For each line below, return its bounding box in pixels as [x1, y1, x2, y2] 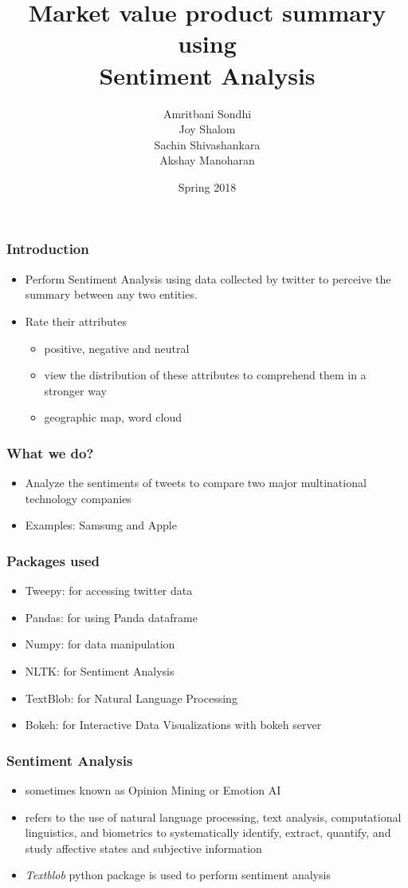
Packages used [6, 550, 100, 570]
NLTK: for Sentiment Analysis [25, 662, 175, 679]
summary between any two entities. [25, 286, 198, 303]
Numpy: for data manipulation [25, 636, 175, 652]
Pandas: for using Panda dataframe [25, 609, 198, 625]
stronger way [44, 382, 107, 398]
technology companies [25, 490, 131, 506]
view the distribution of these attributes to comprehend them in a [44, 367, 367, 383]
